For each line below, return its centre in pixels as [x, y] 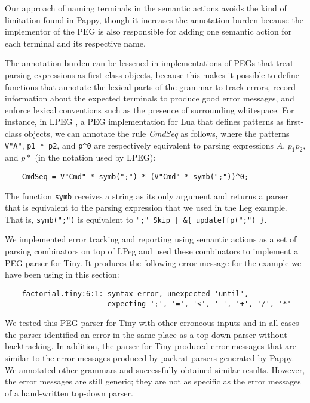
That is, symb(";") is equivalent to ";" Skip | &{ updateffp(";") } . [136, 219]
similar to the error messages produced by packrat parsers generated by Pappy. [150, 357]
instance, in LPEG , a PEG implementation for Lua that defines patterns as [144, 121]
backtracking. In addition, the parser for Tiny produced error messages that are [151, 346]
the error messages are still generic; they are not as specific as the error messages [153, 381]
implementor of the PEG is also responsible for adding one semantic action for [148, 31]
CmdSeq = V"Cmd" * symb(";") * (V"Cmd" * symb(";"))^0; [135, 176]
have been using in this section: [62, 274]
